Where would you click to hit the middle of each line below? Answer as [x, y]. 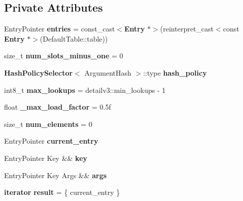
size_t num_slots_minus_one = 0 [64, 56]
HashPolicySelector [39, 72]
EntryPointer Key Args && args [56, 175]
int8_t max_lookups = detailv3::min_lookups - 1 [85, 90]
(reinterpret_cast [187, 29]
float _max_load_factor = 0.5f [58, 107]
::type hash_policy [175, 72]
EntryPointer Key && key [46, 158]
